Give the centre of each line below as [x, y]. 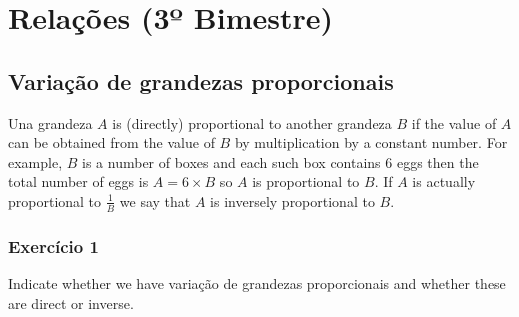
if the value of [454, 122]
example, [35, 161]
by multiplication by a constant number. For [371, 142]
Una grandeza [50, 122]
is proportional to [306, 181]
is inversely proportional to [292, 200]
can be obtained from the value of [111, 142]
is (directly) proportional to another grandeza [252, 122]
